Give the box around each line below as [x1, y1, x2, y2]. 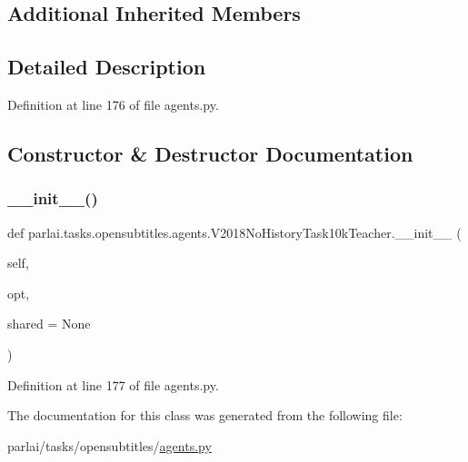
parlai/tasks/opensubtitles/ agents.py [7, 436, 212, 455]
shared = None [7, 314, 91, 333]
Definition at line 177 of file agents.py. [7, 375, 219, 394]
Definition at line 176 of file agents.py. [7, 94, 219, 113]
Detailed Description [7, 53, 206, 81]
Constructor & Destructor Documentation [7, 139, 413, 167]
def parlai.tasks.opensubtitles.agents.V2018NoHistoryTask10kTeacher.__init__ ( [7, 222, 462, 241]
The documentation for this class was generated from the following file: [7, 406, 403, 425]
